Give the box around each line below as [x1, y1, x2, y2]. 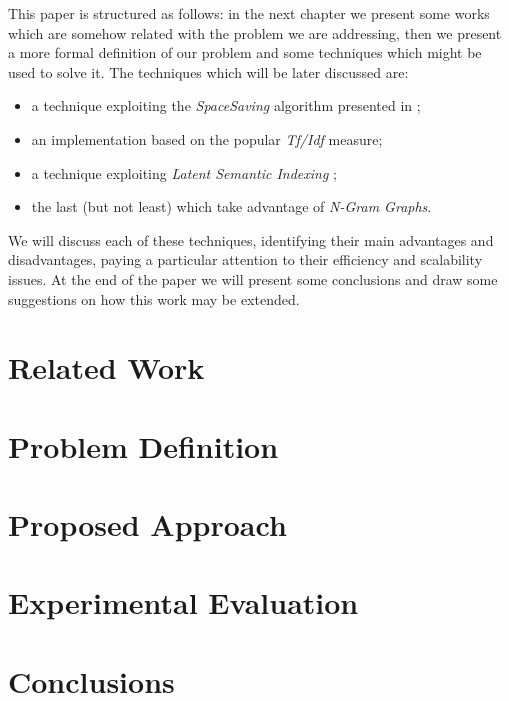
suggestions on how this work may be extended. [8, 288, 300, 309]
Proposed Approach [8, 504, 287, 545]
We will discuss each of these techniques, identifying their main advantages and [8, 229, 494, 250]
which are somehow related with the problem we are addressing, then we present [8, 22, 502, 43]
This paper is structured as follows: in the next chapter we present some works [8, 3, 490, 23]
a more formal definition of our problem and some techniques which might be [8, 42, 482, 63]
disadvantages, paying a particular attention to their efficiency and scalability [8, 249, 483, 270]
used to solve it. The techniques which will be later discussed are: [8, 61, 409, 82]
